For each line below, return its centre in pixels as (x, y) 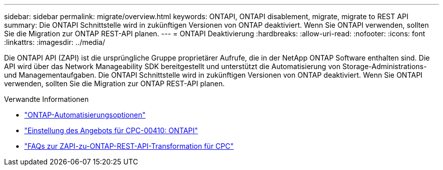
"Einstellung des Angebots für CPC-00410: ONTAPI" (111, 130)
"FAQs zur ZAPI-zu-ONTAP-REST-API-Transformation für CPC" (129, 146)
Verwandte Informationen (47, 99)
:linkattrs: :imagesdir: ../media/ (55, 42)
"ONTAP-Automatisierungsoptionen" (85, 115)
